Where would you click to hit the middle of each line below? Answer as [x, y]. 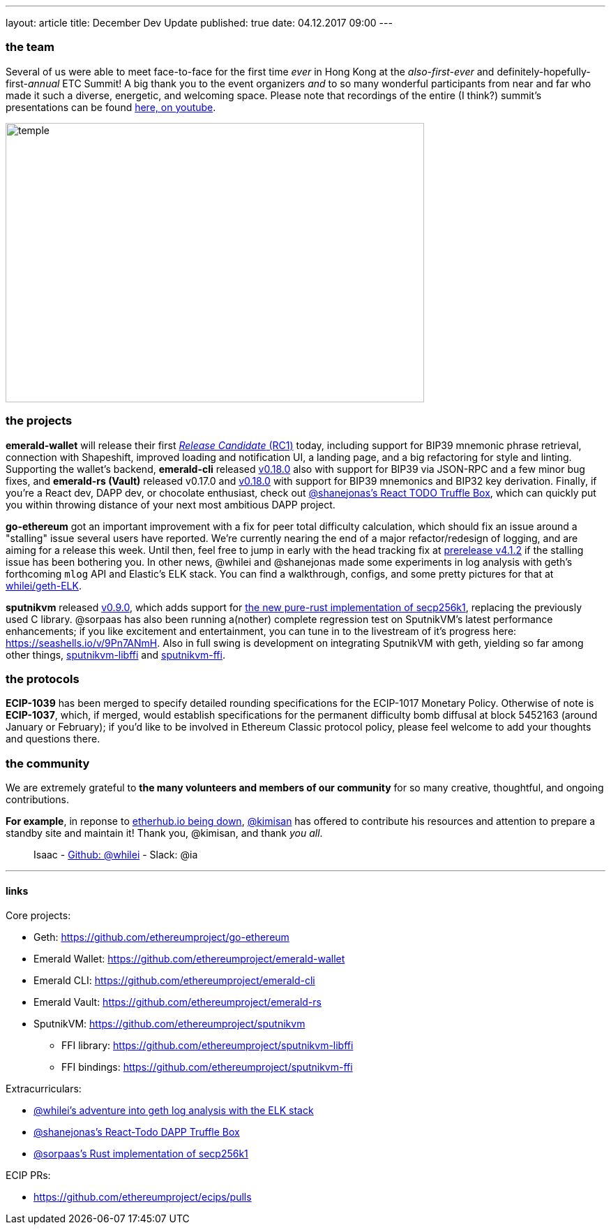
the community [48, 763]
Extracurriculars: [44, 1089]
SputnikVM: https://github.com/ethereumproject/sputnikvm [169, 1024]
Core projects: [38, 916]
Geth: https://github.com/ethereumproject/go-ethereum [161, 937]
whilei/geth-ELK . [44, 585]
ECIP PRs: [28, 1176]
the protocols [43, 679]
